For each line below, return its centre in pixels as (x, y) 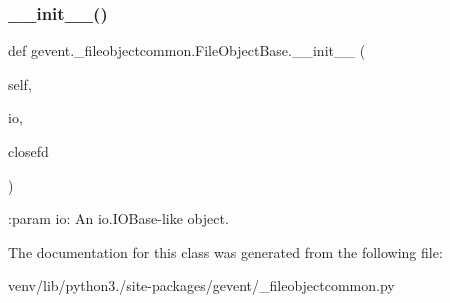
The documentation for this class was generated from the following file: (225, 251)
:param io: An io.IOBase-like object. (118, 218)
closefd (28, 151)
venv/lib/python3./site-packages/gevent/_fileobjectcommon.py (201, 285)
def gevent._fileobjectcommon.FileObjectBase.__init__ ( (187, 50)
